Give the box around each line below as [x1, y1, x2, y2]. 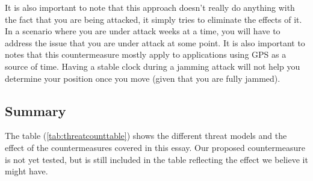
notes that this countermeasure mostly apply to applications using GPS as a [5, 48, 287, 61]
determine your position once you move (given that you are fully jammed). [5, 72, 280, 84]
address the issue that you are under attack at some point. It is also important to [5, 36, 305, 49]
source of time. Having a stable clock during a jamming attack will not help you [5, 60, 300, 72]
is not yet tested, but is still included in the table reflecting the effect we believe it [5, 153, 308, 165]
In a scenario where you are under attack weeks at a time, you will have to [5, 25, 280, 37]
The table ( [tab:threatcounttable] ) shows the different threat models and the [5, 129, 287, 142]
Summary [5, 101, 66, 120]
